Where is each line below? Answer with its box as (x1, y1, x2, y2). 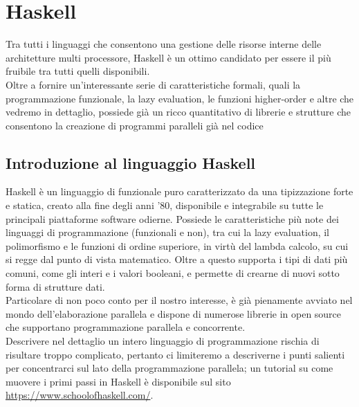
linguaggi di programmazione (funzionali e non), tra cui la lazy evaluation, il (6, 225, 330, 239)
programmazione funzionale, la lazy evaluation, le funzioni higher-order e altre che (6, 91, 354, 105)
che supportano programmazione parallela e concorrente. (6, 320, 246, 334)
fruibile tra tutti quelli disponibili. (6, 64, 150, 78)
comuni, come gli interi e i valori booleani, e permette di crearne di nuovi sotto (6, 266, 340, 280)
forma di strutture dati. (6, 279, 105, 293)
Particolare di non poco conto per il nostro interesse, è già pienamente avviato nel (6, 293, 353, 307)
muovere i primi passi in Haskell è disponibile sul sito (6, 374, 231, 388)
